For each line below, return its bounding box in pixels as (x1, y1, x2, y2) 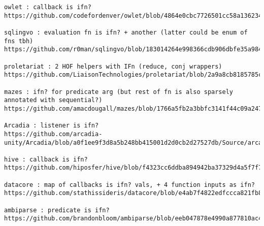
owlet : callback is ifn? (4, 4, 91, 11)
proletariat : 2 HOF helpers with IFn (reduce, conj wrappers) (4, 62, 222, 70)
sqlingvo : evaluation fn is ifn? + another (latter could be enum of (4, 28, 248, 36)
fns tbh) (4, 37, 34, 45)
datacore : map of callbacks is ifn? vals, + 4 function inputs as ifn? (4, 181, 255, 188)
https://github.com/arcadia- (4, 130, 103, 138)
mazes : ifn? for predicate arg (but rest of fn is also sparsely (4, 88, 234, 95)
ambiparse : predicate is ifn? (4, 206, 110, 214)
